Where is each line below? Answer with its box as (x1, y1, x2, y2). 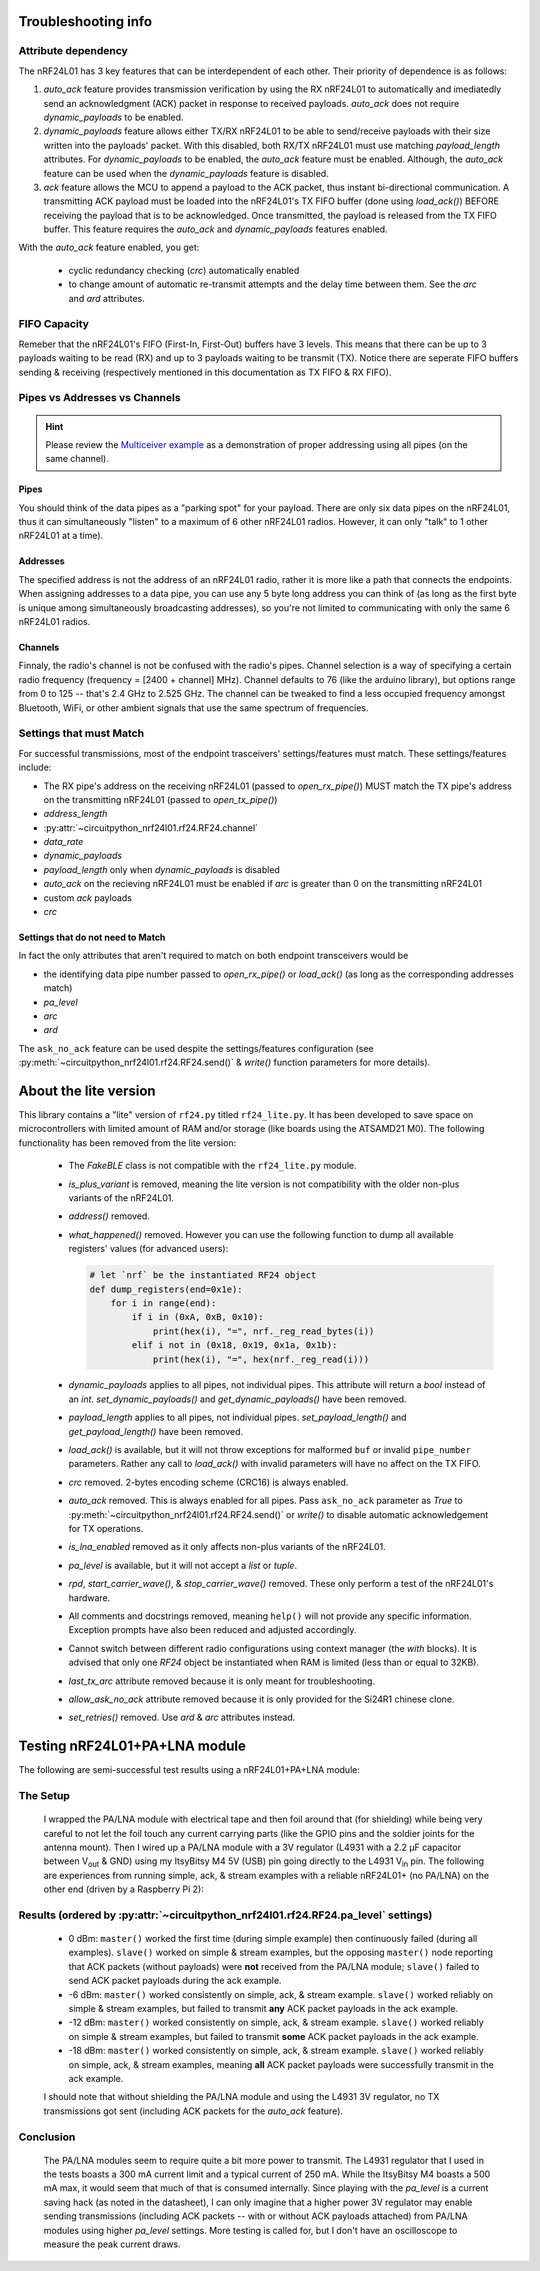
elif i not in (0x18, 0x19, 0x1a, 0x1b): (131, 1340, 338, 1351)
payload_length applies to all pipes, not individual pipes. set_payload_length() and (68, 1411, 407, 1424)
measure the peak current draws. (43, 2238, 181, 2250)
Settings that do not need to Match (18, 931, 166, 944)
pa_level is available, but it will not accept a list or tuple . (68, 1559, 298, 1571)
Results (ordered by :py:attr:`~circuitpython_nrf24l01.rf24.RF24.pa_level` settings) (18, 1908, 433, 1922)
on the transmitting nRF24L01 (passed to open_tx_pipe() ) (43, 793, 278, 805)
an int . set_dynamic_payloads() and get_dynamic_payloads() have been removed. (68, 1393, 407, 1405)
